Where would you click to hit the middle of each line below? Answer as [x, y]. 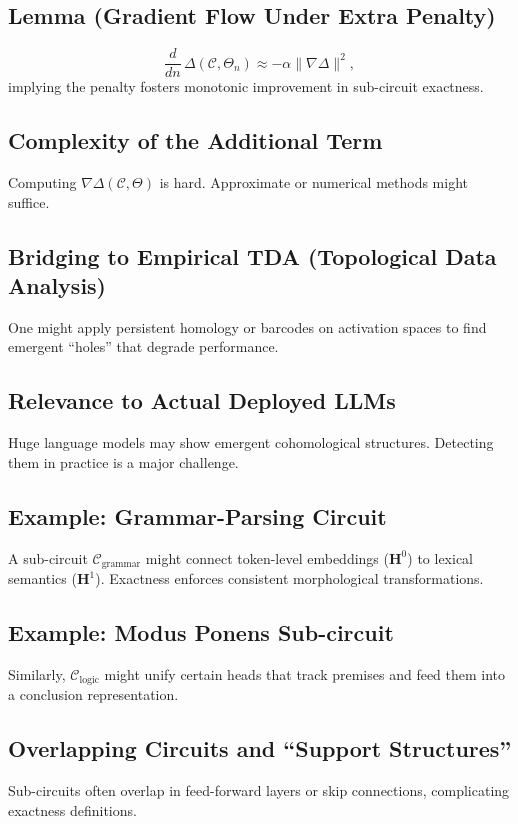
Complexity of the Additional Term [195, 140]
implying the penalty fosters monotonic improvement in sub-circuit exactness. [246, 86]
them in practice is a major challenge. [123, 461]
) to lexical [440, 557]
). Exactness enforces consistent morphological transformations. [289, 578]
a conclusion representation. [93, 694]
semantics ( [42, 578]
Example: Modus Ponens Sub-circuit [201, 632]
